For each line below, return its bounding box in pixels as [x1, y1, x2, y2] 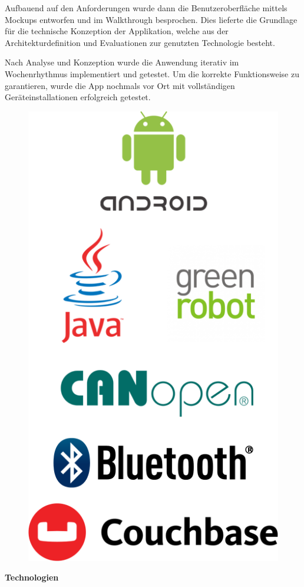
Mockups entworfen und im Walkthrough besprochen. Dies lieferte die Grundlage [5, 13, 298, 25]
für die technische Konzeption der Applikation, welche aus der [5, 25, 229, 37]
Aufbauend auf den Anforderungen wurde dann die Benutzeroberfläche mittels [5, 2, 288, 14]
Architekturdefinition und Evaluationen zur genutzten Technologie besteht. [5, 36, 275, 48]
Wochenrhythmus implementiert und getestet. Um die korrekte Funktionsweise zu [5, 67, 299, 80]
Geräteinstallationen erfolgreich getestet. [5, 91, 151, 103]
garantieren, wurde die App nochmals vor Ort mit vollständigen [5, 79, 235, 91]
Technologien [5, 571, 59, 583]
